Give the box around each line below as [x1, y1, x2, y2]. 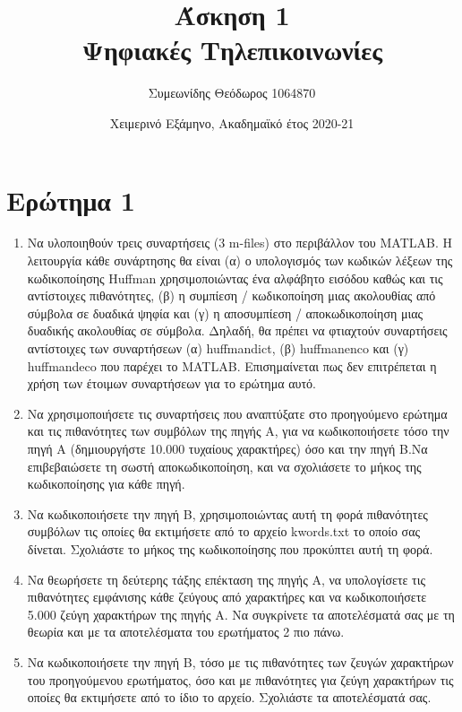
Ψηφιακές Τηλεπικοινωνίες [81, 31, 383, 68]
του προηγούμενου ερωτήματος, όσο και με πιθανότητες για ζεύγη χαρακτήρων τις [27, 670, 454, 689]
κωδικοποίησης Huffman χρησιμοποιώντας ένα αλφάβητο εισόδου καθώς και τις [27, 268, 443, 287]
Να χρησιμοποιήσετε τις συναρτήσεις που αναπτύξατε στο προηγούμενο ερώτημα [27, 404, 448, 422]
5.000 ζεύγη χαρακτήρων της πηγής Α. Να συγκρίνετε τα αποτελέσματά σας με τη [27, 604, 455, 623]
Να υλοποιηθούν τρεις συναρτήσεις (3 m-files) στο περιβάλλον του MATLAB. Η [27, 233, 452, 252]
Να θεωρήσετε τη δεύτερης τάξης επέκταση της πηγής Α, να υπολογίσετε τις [27, 569, 426, 588]
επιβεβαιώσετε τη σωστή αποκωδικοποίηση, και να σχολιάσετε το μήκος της [27, 456, 422, 475]
